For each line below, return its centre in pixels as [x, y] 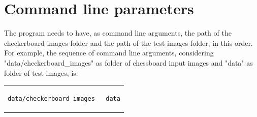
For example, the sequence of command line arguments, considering [109, 53]
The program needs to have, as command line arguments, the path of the [118, 33]
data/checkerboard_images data [64, 98]
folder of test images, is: [41, 72]
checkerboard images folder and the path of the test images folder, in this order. [128, 42]
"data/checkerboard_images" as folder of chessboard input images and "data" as [128, 62]
